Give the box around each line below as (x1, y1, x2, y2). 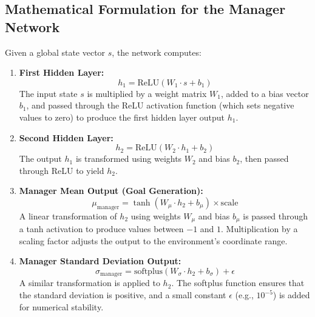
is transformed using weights (75, 152, 182, 165)
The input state (19, 87, 78, 99)
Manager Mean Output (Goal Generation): (19, 184, 203, 197)
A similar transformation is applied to (19, 276, 160, 289)
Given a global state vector (5, 45, 106, 58)
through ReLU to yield (19, 164, 104, 176)
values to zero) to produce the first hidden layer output (19, 110, 225, 123)
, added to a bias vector (220, 87, 309, 99)
